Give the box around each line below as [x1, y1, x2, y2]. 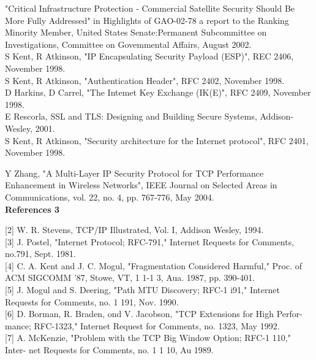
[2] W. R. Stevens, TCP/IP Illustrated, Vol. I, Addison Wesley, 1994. [5, 223, 264, 236]
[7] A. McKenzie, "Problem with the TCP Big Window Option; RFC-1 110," [5, 331, 291, 344]
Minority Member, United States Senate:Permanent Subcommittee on [5, 26, 267, 39]
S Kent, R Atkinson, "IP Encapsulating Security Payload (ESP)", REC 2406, [5, 50, 294, 63]
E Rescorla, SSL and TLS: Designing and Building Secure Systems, [5, 110, 257, 123]
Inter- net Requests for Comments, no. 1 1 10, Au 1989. [5, 343, 214, 356]
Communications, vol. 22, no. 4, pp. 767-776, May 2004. [5, 190, 214, 203]
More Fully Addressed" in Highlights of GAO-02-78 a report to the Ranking [5, 13, 289, 26]
